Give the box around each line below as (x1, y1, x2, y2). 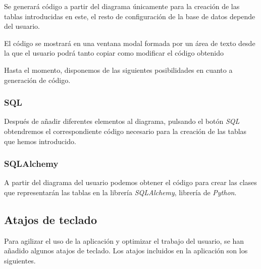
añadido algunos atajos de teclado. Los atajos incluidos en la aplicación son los (4, 245, 248, 256)
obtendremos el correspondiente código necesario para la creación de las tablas (4, 125, 247, 136)
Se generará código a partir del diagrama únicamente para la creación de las (4, 1, 240, 11)
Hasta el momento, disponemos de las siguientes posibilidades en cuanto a (4, 64, 233, 75)
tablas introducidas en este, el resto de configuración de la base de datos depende (4, 11, 255, 21)
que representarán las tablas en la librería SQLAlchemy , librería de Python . (4, 187, 237, 197)
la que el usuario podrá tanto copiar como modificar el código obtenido (4, 48, 224, 58)
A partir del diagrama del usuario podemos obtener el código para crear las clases (4, 177, 257, 188)
